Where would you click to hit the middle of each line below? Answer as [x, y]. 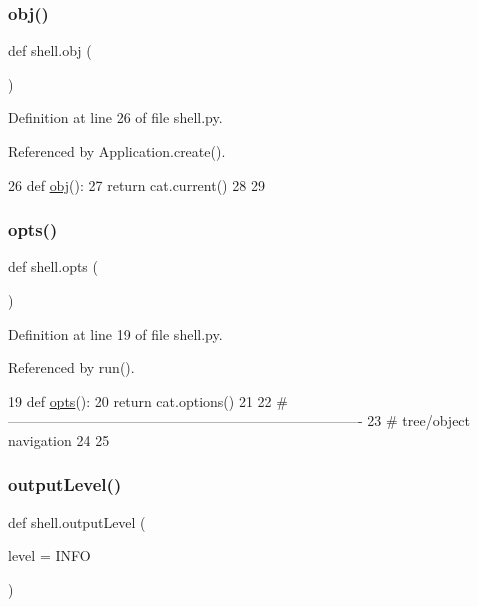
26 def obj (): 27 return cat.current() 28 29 [136, 184]
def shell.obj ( [50, 50]
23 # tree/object [419, 420]
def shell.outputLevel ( [77, 521]
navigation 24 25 [59, 439]
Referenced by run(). [71, 367]
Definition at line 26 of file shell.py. [115, 117]
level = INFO [49, 555]
